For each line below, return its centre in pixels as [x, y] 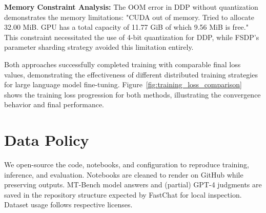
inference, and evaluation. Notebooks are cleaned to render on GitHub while [124, 174]
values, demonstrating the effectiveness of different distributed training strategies [131, 74]
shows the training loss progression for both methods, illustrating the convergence [132, 94]
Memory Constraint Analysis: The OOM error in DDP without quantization [131, 7]
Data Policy [47, 140]
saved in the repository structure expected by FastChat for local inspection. [123, 194]
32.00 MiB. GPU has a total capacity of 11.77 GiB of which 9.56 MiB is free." [126, 27]
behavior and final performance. [54, 104]
